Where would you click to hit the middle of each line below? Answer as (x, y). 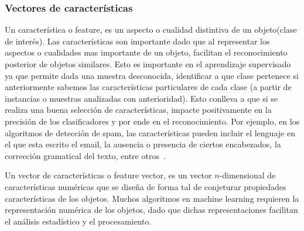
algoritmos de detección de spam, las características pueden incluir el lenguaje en (150, 132)
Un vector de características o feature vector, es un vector (108, 175)
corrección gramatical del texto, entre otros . (85, 155)
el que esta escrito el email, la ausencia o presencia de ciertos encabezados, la (143, 144)
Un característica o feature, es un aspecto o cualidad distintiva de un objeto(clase (151, 30)
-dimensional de (247, 175)
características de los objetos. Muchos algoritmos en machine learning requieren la (152, 198)
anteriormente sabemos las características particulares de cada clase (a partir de (148, 87)
